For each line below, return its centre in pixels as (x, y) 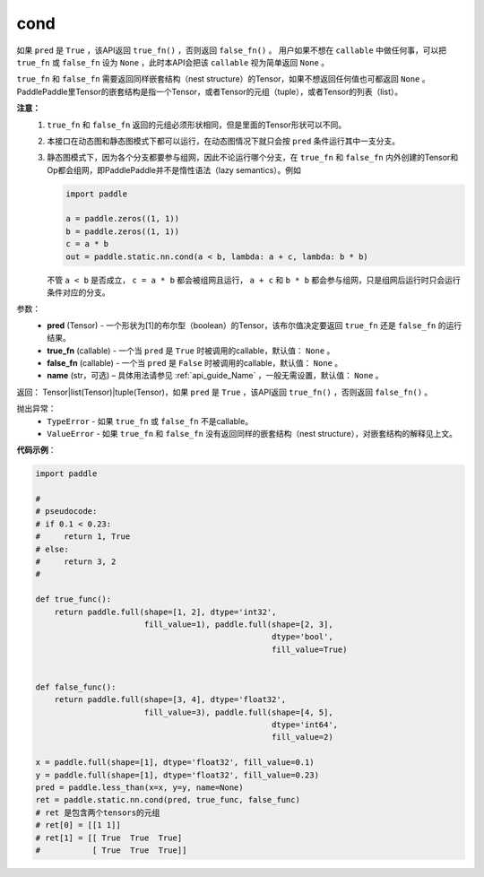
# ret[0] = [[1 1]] (78, 825)
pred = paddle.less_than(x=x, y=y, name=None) (139, 788)
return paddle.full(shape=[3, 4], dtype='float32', (170, 700)
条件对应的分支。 (78, 292)
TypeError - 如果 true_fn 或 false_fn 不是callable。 (150, 421)
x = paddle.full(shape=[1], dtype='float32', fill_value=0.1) (175, 763)
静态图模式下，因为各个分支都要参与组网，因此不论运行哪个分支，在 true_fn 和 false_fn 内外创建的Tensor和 (253, 158)
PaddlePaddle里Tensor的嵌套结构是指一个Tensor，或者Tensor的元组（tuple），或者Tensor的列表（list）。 (210, 91)
